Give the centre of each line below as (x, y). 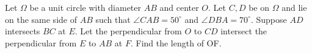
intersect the (244, 31)
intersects (23, 31)
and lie (294, 7)
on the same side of (41, 19)
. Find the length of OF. (176, 42)
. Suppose (269, 19)
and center (179, 7)
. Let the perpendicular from (128, 31)
